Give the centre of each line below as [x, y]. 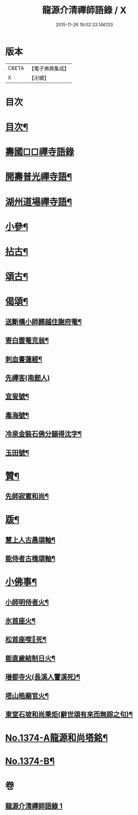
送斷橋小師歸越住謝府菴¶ [43, 322]
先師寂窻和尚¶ [27, 496]
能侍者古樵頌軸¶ [30, 559]
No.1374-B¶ [30, 761]
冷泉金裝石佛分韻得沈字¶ [43, 434]
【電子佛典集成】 [49, 69]
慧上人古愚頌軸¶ [30, 540]
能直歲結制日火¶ [30, 658]
